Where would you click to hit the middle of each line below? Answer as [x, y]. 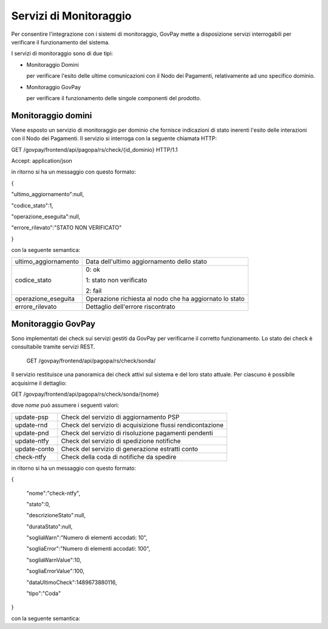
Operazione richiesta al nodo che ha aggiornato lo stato [166, 299]
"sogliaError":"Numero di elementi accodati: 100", [88, 549]
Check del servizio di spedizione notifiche [121, 441]
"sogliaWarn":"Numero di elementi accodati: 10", [87, 538]
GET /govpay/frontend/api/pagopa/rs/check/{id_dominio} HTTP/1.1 [94, 149]
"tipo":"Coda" [43, 593]
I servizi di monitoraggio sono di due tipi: [62, 53]
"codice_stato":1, [32, 205]
